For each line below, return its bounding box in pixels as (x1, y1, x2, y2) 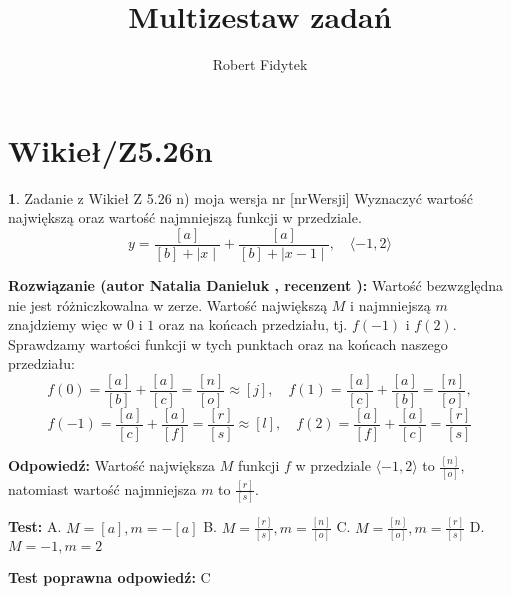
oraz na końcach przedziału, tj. (158, 314, 348, 335)
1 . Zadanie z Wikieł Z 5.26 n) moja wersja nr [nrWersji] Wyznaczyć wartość (8, 187, 474, 208)
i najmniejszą (350, 294, 431, 315)
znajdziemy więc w (8, 314, 123, 335)
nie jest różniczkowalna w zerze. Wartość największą (8, 294, 328, 315)
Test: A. (8, 516, 62, 537)
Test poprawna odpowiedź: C (8, 566, 211, 587)
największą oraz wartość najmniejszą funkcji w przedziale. (8, 207, 362, 228)
